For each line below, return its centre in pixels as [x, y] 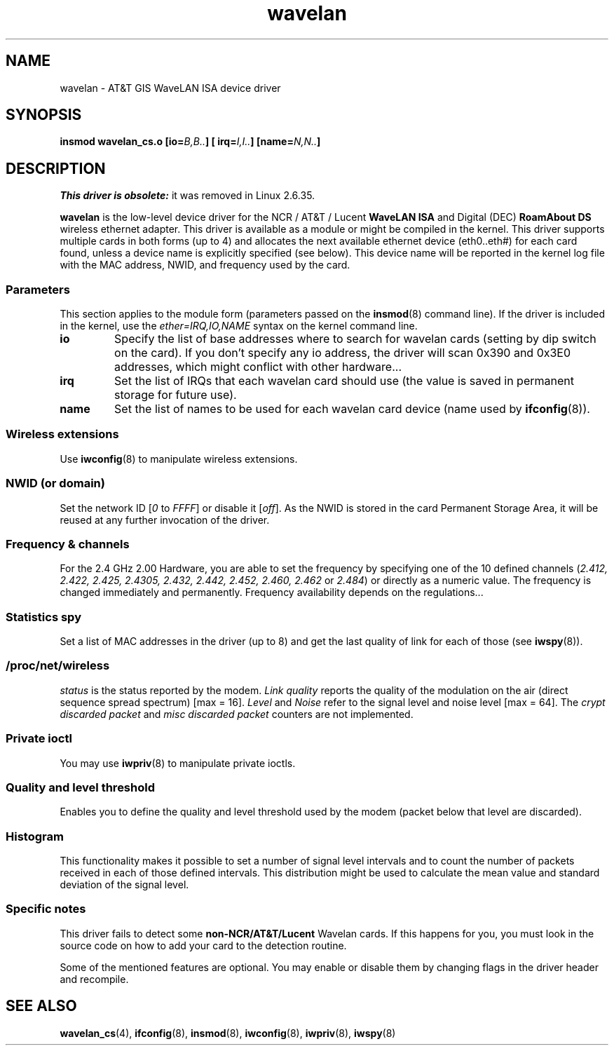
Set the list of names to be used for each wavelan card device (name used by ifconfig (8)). [352, 409]
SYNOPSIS [44, 115]
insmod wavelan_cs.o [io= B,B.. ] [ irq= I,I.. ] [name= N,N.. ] [190, 142]
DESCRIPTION [56, 168]
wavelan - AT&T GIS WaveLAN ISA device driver [170, 88]
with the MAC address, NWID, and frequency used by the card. [205, 265]
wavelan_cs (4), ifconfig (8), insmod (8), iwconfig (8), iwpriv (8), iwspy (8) [228, 1033]
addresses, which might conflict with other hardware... [258, 367]
